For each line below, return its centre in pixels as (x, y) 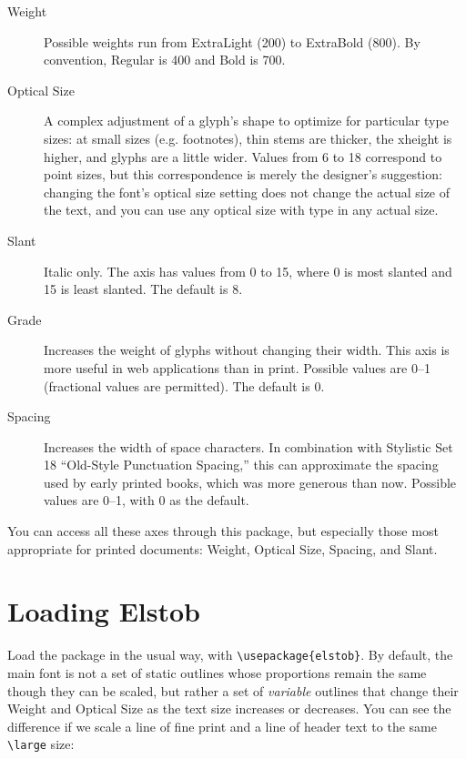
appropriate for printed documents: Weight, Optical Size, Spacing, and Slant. (223, 548)
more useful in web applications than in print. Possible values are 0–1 (237, 367)
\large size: (41, 744)
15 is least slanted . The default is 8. (143, 289)
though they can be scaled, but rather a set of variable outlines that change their (233, 690)
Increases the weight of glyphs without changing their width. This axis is (247, 350)
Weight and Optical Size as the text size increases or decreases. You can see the (229, 708)
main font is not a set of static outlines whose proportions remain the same (217, 673)
